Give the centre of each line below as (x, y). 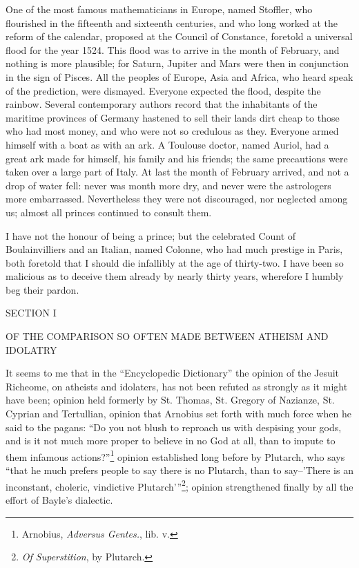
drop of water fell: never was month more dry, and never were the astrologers (168, 185)
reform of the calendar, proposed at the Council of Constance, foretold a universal (179, 36)
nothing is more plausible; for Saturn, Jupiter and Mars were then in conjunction (177, 63)
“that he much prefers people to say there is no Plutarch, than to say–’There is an (179, 470)
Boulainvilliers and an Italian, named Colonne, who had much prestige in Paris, (174, 249)
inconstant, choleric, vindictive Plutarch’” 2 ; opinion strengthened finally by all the (179, 485)
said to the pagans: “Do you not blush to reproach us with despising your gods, (174, 427)
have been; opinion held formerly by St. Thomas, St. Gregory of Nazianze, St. (170, 400)
